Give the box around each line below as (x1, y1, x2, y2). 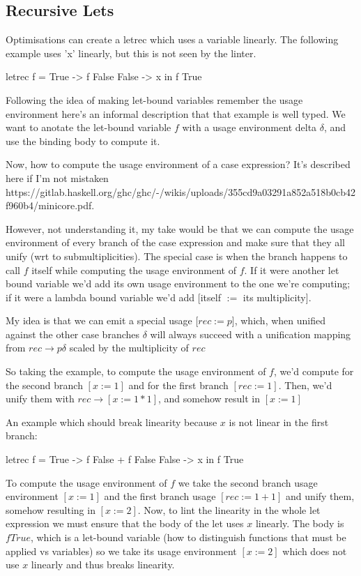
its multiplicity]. (243, 289, 312, 304)
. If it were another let (244, 262, 339, 277)
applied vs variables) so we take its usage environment (6, 543, 237, 558)
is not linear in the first (229, 414, 329, 429)
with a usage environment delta (182, 120, 317, 135)
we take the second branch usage (178, 475, 318, 490)
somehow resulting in (6, 502, 95, 517)
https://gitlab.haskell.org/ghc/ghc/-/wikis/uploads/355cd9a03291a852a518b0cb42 (6, 184, 356, 199)
